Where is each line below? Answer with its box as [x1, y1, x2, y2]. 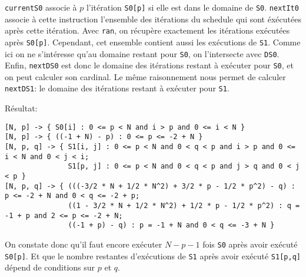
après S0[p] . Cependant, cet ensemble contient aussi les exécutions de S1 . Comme [5, 35, 301, 48]
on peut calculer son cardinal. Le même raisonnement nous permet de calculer [5, 70, 286, 83]
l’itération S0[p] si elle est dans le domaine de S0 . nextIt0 [86, 1, 299, 13]
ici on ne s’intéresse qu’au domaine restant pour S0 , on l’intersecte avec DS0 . [5, 47, 280, 60]
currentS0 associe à [5, 1, 77, 13]
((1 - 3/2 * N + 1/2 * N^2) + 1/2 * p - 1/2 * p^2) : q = [68, 201, 300, 210]
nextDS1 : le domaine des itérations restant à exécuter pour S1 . [5, 82, 229, 94]
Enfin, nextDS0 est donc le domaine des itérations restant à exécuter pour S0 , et [5, 59, 294, 71]
